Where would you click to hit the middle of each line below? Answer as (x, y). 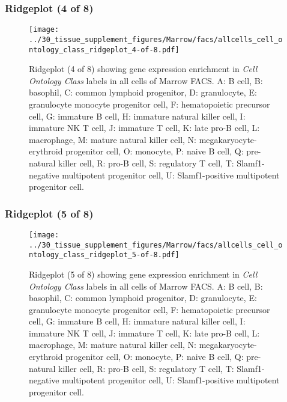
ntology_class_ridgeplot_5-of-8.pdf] (104, 255)
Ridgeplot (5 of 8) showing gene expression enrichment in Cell (143, 274)
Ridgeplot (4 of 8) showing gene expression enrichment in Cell (143, 69)
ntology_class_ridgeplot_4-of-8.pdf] (104, 50)
